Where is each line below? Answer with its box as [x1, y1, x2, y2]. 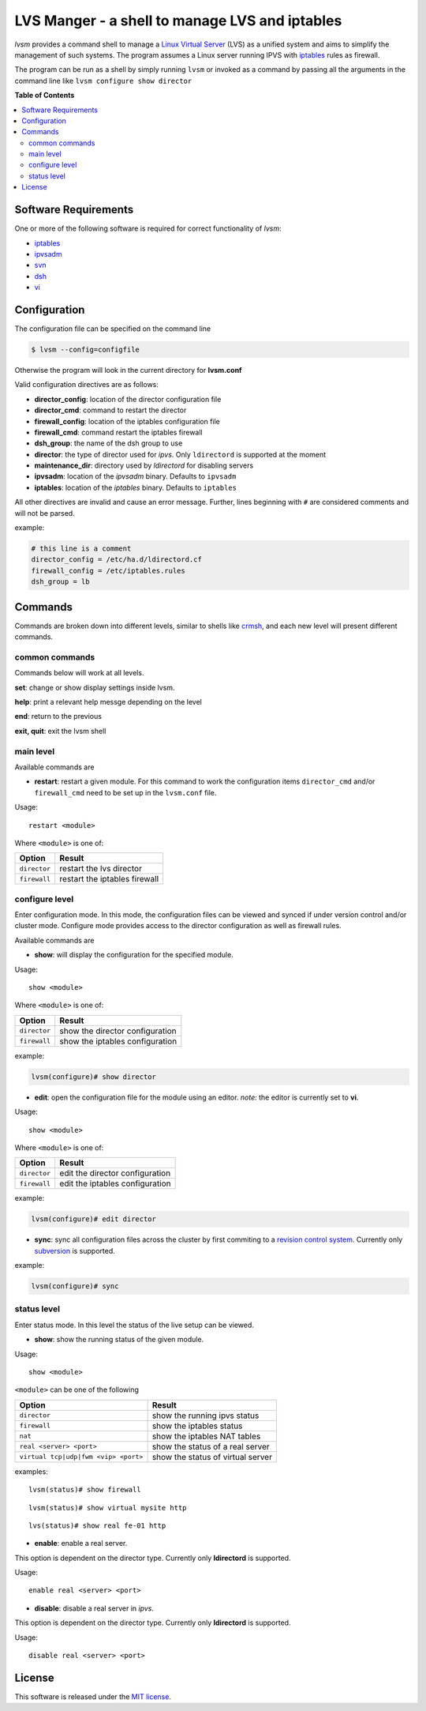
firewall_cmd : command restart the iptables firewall [34, 427, 203, 437]
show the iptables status [151, 1420, 243, 1431]
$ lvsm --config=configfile [31, 344, 140, 354]
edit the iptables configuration [59, 1178, 171, 1189]
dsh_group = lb [31, 577, 90, 586]
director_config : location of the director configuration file [34, 394, 222, 404]
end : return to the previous [14, 712, 103, 721]
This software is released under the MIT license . [14, 1691, 171, 1702]
